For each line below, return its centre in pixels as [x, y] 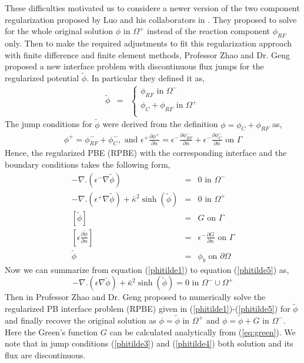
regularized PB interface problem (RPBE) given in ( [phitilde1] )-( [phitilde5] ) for [148, 309]
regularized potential [42, 77]
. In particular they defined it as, [146, 77]
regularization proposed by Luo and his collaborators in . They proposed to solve [151, 19]
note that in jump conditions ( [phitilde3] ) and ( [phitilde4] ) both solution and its [149, 343]
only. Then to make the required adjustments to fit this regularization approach [148, 43]
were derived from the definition [160, 124]
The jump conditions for [49, 124]
